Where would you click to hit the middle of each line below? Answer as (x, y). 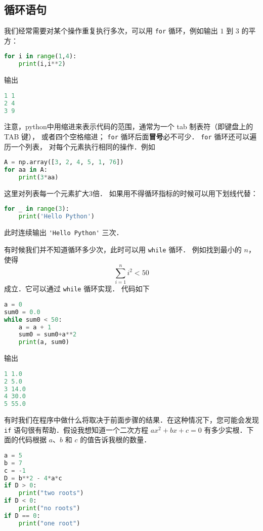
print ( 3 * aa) (38, 178)
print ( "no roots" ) (49, 508)
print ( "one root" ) (49, 523)
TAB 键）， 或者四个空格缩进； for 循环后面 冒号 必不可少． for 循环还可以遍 (130, 137)
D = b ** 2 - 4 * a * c (33, 478)
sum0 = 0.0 (22, 312)
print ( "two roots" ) (51, 493)
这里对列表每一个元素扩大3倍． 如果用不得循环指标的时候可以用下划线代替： (131, 193)
